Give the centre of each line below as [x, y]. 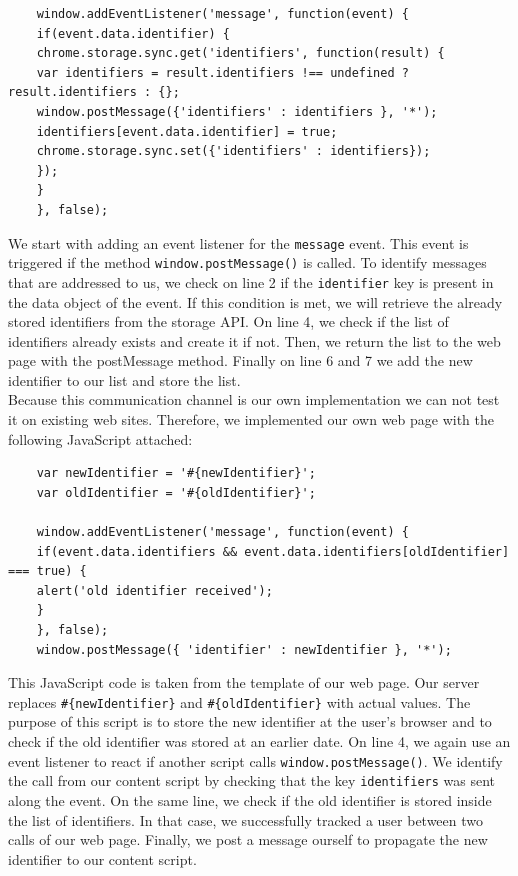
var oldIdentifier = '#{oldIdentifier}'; [176, 492]
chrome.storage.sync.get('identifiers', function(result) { [240, 53]
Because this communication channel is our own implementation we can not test [254, 399]
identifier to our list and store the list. [124, 379]
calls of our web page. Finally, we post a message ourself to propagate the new [248, 839]
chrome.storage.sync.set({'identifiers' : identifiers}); [233, 151]
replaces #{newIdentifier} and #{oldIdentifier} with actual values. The [239, 701]
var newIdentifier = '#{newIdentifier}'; [176, 473]
